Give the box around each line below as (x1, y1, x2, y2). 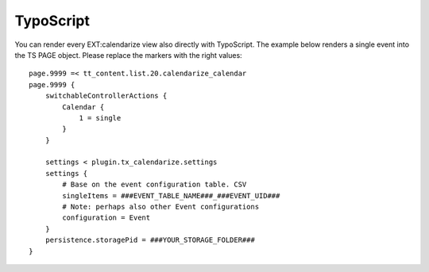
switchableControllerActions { (44, 91, 168, 101)
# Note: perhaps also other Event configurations (62, 202, 260, 212)
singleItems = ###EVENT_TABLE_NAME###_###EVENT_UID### (62, 191, 280, 200)
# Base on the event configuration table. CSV (62, 180, 247, 190)
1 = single (79, 113, 122, 122)
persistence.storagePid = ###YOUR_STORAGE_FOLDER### (44, 236, 256, 245)
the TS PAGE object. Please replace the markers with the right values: (14, 50, 242, 59)
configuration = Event (62, 213, 151, 222)
